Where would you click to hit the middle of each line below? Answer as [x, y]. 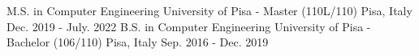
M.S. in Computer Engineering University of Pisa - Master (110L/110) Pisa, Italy [209, 10]
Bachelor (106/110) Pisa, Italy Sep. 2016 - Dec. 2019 [138, 42]
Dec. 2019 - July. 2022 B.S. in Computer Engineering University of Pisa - [189, 26]
